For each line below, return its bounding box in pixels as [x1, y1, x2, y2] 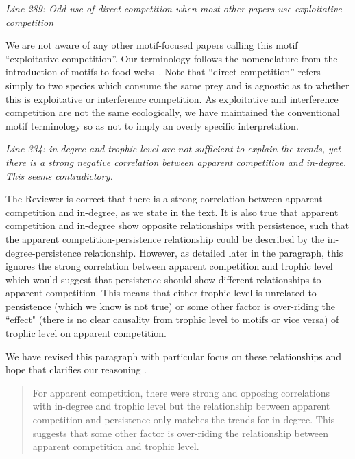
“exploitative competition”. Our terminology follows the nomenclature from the [5, 51, 338, 65]
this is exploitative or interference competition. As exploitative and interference [5, 91, 339, 106]
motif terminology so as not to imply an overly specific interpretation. [5, 118, 299, 132]
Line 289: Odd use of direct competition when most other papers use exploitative [5, 1, 342, 15]
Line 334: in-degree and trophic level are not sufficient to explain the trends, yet [5, 141, 341, 156]
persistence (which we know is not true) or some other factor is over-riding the [5, 298, 335, 313]
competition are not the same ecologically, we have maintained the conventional [5, 105, 340, 119]
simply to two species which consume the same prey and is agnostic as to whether [5, 78, 350, 92]
